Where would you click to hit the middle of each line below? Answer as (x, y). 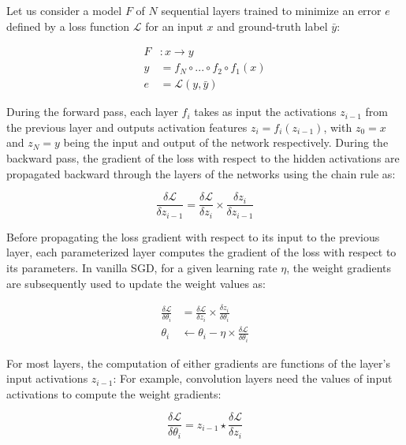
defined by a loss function (68, 26)
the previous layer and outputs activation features (127, 127)
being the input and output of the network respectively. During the (226, 142)
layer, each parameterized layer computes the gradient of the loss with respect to (201, 252)
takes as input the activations (265, 112)
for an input (174, 26)
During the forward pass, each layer (92, 112)
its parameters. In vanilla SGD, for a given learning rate (142, 267)
